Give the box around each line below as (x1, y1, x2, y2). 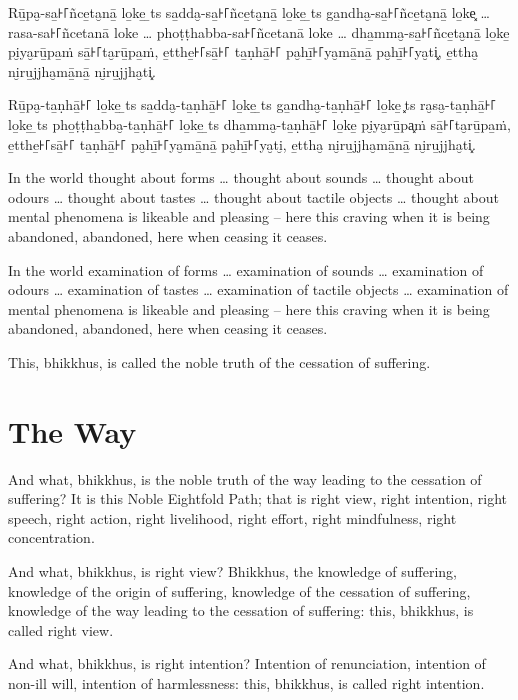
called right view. (8, 619, 114, 640)
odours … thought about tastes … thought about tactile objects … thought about (8, 186, 499, 207)
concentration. (8, 527, 95, 548)
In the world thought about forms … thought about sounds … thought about (8, 167, 474, 188)
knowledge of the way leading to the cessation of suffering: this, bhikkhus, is (8, 600, 474, 621)
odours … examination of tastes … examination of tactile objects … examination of (8, 279, 509, 300)
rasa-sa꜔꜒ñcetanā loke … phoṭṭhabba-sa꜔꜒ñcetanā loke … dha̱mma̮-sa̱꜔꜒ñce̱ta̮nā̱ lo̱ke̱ (8, 21, 510, 42)
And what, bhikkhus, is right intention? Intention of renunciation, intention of (8, 653, 486, 674)
